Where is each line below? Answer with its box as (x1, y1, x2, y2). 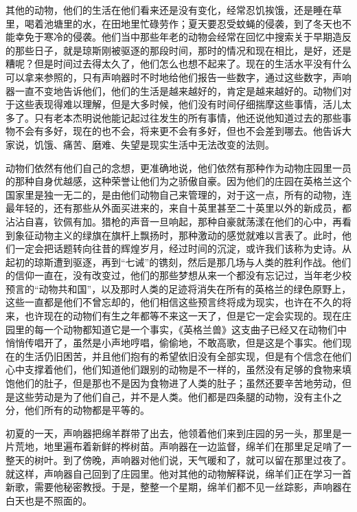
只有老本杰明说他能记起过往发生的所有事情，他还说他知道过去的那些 (34, 110, 342, 124)
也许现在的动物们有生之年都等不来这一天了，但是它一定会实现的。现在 (24, 309, 342, 323)
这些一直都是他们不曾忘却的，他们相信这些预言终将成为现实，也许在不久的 (5, 295, 342, 309)
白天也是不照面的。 (5, 493, 92, 507)
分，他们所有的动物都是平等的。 (5, 403, 150, 417)
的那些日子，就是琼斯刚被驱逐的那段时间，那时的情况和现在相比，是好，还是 (5, 43, 352, 57)
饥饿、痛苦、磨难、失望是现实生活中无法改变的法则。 (34, 137, 275, 151)
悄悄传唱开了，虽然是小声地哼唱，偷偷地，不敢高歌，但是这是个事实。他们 (5, 335, 342, 350)
